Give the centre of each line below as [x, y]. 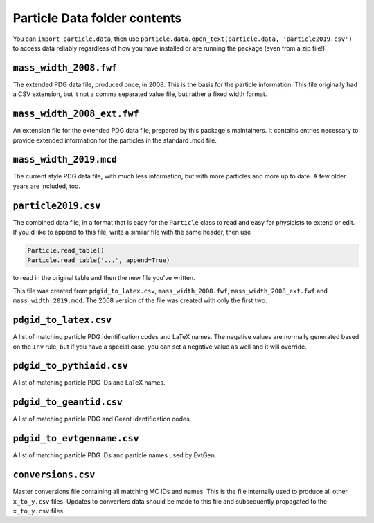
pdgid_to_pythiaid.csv [70, 366]
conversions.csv [54, 475]
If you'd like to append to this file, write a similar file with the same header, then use [132, 232]
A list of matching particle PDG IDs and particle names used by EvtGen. [115, 455]
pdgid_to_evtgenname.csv [76, 439]
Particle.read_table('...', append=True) [99, 260]
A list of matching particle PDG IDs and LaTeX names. [89, 383]
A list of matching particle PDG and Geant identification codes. [102, 419]
